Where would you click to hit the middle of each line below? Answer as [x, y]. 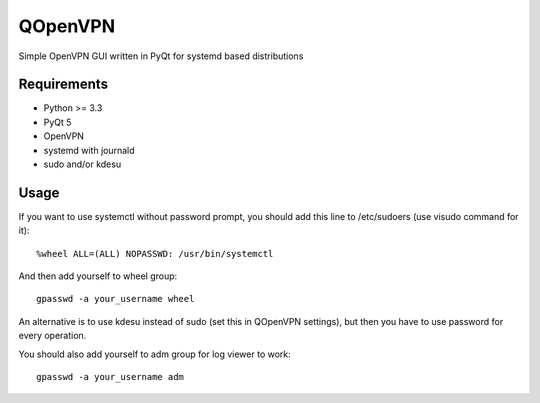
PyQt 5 [57, 122]
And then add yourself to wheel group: [98, 276]
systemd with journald [89, 150]
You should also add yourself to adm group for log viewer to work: [155, 354]
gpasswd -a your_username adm [110, 377]
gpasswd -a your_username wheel [115, 299]
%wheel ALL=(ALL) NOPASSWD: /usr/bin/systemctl [155, 253]
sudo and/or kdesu [82, 164]
